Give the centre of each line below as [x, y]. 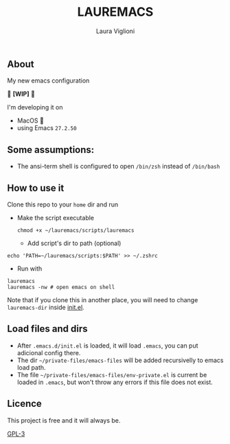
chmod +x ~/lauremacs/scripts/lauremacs [76, 230]
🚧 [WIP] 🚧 [21, 94]
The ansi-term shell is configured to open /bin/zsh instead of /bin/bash [118, 167]
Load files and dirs [47, 329]
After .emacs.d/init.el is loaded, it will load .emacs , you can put [107, 346]
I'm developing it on [35, 107]
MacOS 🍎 [31, 120]
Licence [25, 404]
